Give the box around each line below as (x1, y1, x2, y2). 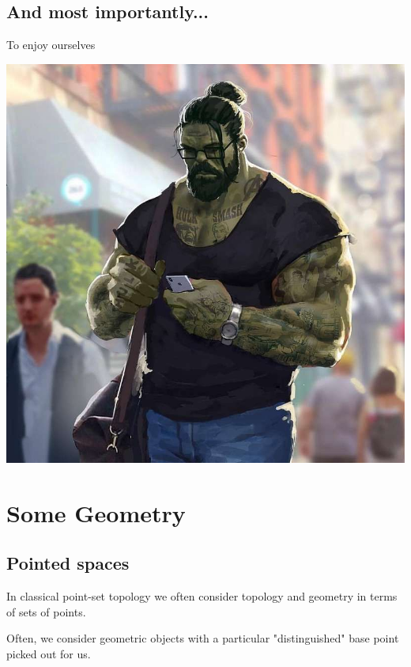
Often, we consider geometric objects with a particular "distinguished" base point (6, 630, 399, 646)
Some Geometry (6, 496, 186, 529)
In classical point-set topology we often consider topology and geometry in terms (6, 587, 398, 604)
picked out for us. (6, 645, 91, 661)
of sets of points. (6, 603, 86, 620)
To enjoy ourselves (6, 36, 96, 53)
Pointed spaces (6, 551, 130, 575)
